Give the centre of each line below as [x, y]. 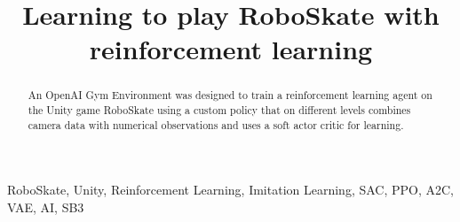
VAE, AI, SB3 [46, 207]
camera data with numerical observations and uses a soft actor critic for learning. [216, 124]
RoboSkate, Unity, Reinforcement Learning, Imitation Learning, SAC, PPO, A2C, [231, 190]
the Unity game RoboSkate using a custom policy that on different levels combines [219, 110]
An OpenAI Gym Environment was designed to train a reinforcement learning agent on [230, 95]
